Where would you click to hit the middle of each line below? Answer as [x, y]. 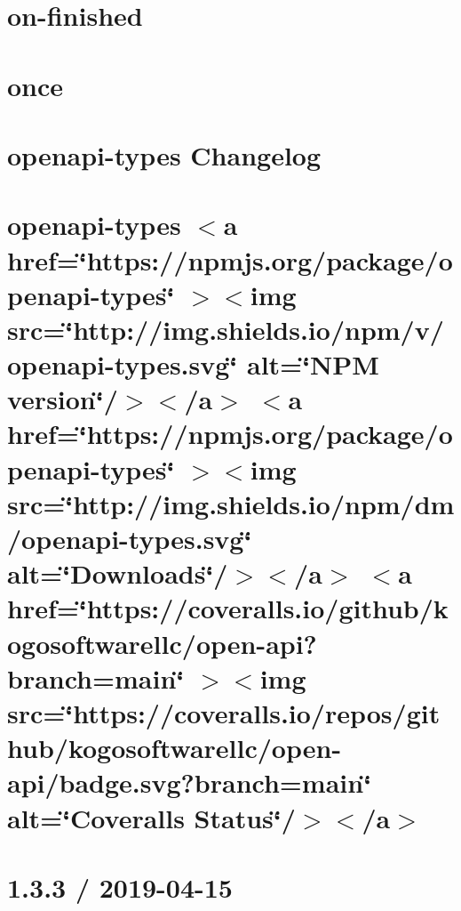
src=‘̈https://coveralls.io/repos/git [224, 712]
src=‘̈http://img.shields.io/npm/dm [231, 503]
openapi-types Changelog [164, 154]
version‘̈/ [63, 399]
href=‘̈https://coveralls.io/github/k [228, 608]
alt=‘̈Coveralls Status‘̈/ [151, 817]
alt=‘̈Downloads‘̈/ [118, 573]
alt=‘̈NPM [313, 364]
